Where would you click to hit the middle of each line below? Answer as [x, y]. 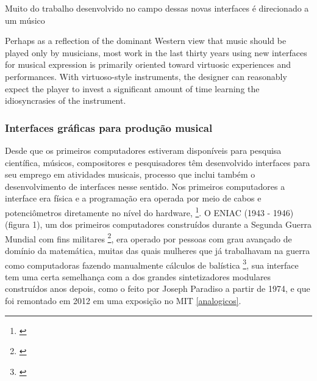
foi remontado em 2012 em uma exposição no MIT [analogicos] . [123, 301]
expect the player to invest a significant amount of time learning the [132, 88]
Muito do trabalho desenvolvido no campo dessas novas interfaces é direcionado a [157, 8]
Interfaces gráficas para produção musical [109, 127]
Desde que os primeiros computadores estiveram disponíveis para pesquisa [143, 150]
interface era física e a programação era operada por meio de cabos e [133, 198]
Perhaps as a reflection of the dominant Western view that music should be [146, 41]
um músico [25, 20]
